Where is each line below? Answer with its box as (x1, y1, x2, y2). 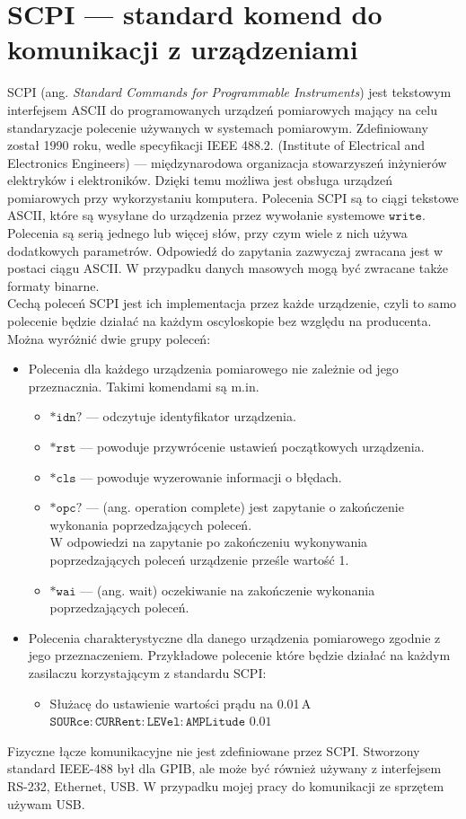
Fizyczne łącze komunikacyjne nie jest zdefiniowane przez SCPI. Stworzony (7, 741, 420, 760)
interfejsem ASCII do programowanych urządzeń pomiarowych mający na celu (7, 100, 437, 119)
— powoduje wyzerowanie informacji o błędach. (80, 467, 342, 486)
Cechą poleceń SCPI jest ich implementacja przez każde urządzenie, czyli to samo (7, 294, 457, 313)
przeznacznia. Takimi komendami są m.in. (28, 376, 259, 395)
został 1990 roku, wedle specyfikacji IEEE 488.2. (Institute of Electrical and (7, 136, 426, 154)
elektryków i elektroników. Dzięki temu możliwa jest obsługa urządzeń (7, 171, 393, 189)
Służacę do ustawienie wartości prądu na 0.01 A (49, 693, 312, 712)
